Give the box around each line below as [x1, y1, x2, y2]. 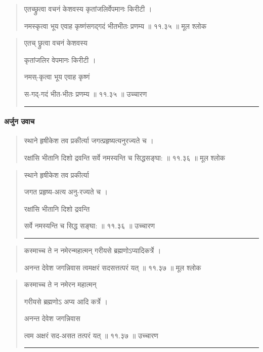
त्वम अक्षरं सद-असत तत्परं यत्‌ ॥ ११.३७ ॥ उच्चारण [24, 330, 158, 340]
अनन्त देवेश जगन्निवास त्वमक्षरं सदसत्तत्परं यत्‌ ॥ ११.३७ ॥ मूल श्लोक [24, 262, 201, 272]
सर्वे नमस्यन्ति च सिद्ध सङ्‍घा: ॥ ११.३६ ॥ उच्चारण [24, 220, 155, 231]
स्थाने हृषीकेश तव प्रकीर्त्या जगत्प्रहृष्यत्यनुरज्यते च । [24, 135, 154, 146]
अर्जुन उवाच [4, 116, 35, 127]
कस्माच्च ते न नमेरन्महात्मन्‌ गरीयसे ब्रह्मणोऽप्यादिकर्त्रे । [24, 245, 161, 255]
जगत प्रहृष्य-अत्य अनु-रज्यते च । [24, 186, 108, 197]
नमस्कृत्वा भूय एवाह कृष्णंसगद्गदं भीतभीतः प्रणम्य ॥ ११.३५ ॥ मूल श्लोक [24, 20, 207, 31]
